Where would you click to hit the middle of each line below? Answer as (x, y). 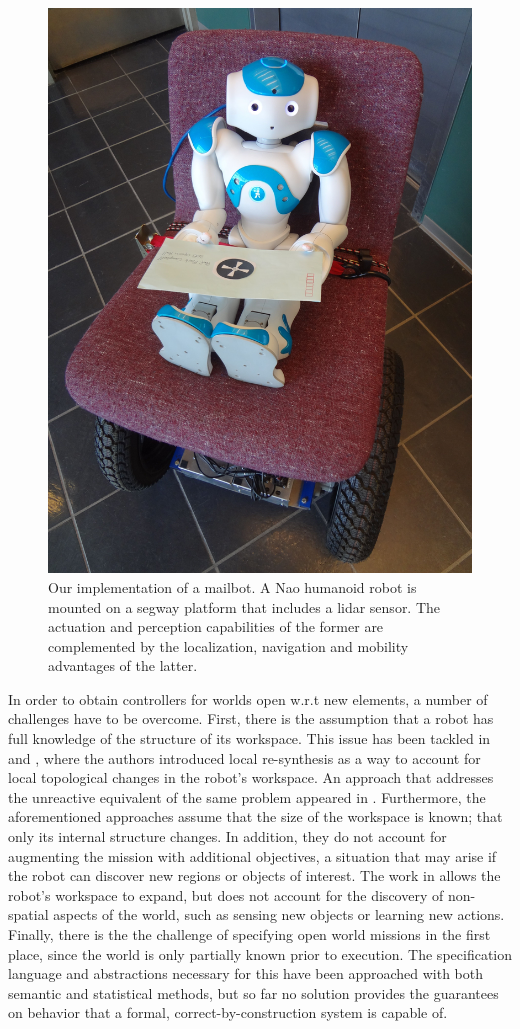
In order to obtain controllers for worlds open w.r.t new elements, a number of (248, 698)
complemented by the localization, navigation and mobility (228, 645)
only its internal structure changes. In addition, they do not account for (227, 836)
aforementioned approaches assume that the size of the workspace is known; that (255, 816)
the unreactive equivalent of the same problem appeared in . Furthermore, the (247, 796)
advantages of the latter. (123, 665)
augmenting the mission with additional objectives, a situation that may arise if (252, 855)
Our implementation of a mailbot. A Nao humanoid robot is (232, 586)
